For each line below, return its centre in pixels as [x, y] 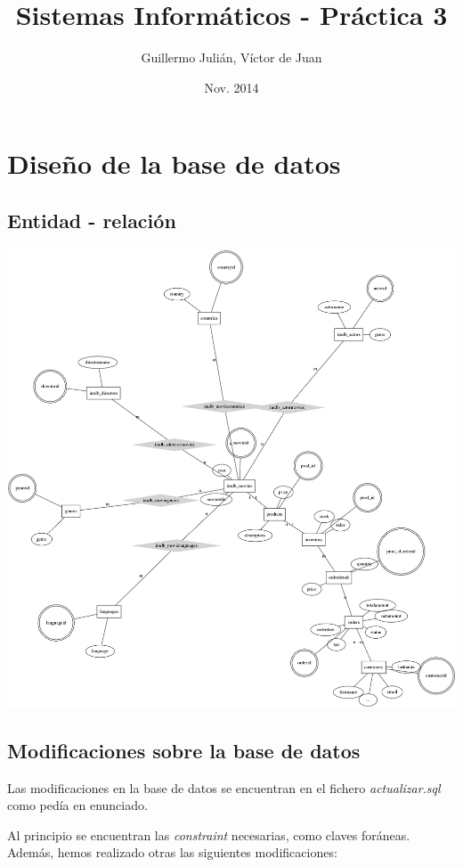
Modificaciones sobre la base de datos [184, 750]
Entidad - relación [92, 220]
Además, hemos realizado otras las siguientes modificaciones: [172, 852]
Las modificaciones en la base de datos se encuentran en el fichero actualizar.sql [224, 787]
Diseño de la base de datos [174, 164]
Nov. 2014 [231, 87]
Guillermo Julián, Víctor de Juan [231, 57]
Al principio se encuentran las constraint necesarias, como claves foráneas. [209, 834]
